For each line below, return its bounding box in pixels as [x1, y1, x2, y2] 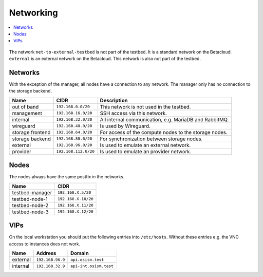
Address [36, 250, 56, 257]
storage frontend [12, 129, 51, 136]
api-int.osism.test [70, 263, 114, 269]
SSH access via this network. [100, 110, 167, 116]
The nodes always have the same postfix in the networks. [9, 174, 125, 180]
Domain [70, 250, 89, 257]
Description [100, 97, 128, 104]
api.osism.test [70, 257, 104, 262]
